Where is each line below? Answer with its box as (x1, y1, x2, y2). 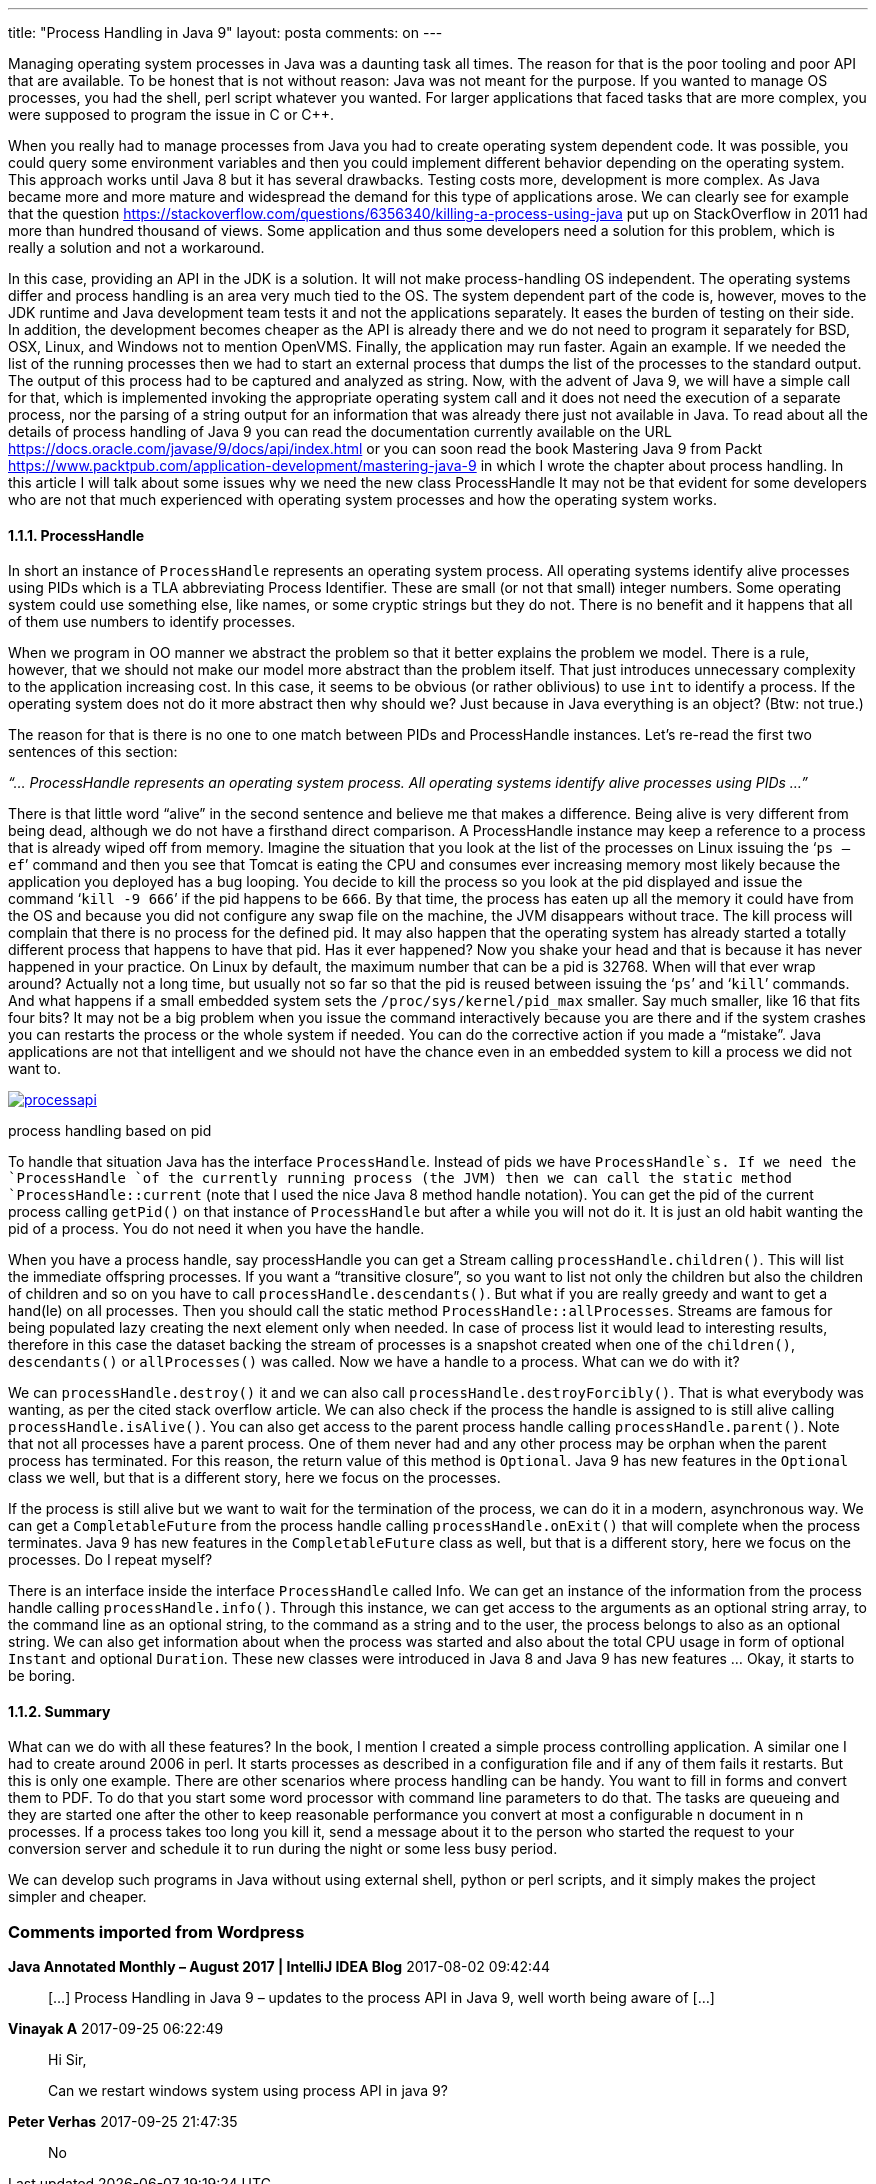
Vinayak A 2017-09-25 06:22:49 (8, 2020, 224, 2038)
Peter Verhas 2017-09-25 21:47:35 (8, 2113, 238, 2131)
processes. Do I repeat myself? (8, 1551, 213, 1569)
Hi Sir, (48, 2051, 87, 2069)
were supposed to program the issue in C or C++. (8, 106, 335, 123)
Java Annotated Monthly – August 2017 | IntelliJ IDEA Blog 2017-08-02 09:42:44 (8, 1958, 551, 1976)
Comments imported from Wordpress (8, 1921, 305, 1942)
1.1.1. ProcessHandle (8, 526, 145, 544)
